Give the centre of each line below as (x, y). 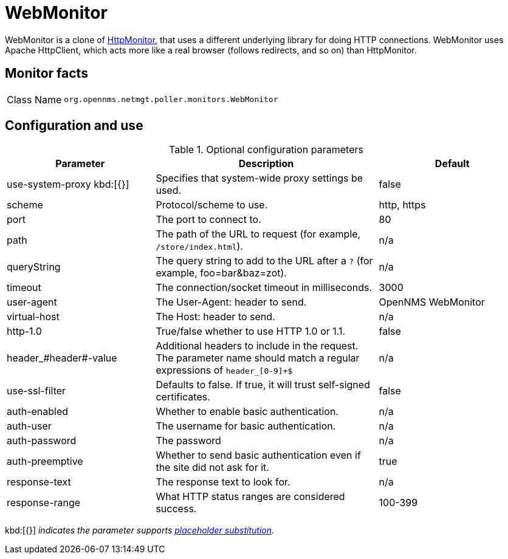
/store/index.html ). (199, 246)
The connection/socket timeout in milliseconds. (264, 288)
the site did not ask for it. (212, 468)
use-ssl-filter (36, 391)
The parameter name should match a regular (258, 358)
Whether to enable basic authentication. (247, 412)
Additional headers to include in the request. (257, 346)
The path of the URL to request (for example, (258, 234)
